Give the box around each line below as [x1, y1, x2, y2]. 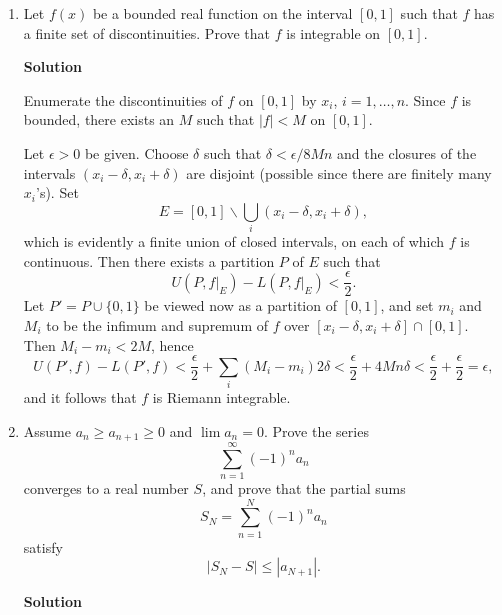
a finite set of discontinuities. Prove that [23, 22, 271, 43]
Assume [23, 420, 71, 441]
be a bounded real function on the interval [92, 3, 353, 23]
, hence [150, 334, 194, 355]
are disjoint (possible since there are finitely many [186, 162, 492, 183]
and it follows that [23, 386, 137, 407]
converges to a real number [23, 478, 189, 499]
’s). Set [35, 182, 79, 203]
